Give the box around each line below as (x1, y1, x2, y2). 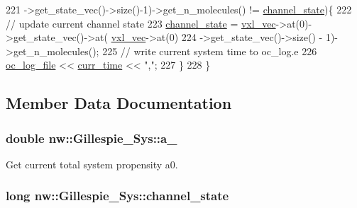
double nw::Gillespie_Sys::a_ (6, 129, 177, 146)
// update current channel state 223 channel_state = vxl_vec (6, 16, 276, 30)
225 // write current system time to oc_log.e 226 (102, 43, 317, 58)
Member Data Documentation (6, 92, 232, 114)
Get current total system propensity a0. (6, 156, 178, 171)
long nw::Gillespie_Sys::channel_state (6, 187, 229, 204)
